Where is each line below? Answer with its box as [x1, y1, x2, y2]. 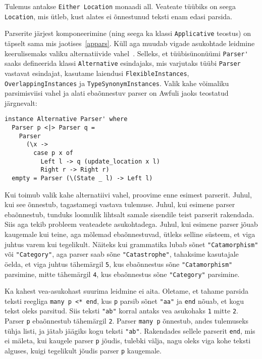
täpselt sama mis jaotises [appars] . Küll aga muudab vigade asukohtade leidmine [5, 37, 255, 48]
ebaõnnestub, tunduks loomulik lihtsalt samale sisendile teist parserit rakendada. [5, 209, 254, 219]
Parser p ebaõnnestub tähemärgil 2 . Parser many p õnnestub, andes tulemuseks [5, 315, 249, 326]
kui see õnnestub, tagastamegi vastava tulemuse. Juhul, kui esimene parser [5, 199, 235, 210]
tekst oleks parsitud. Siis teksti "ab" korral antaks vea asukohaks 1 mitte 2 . [5, 305, 238, 316]
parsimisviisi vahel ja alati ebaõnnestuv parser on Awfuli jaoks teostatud [5, 88, 229, 98]
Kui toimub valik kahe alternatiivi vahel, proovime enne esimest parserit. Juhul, [5, 189, 252, 200]
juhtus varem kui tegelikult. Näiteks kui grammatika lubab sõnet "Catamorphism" [5, 238, 258, 249]
